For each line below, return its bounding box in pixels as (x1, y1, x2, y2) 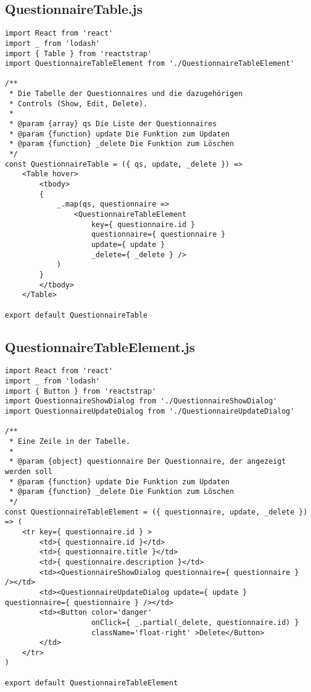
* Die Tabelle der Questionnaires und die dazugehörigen (9, 89, 243, 98)
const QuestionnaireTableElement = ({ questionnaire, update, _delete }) (5, 507, 308, 516)
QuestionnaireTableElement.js (5, 337, 195, 356)
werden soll (5, 467, 53, 476)
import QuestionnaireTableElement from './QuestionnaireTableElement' (5, 59, 295, 68)
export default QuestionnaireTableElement (5, 678, 178, 687)
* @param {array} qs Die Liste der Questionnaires (9, 120, 217, 129)
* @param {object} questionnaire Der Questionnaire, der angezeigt (9, 457, 286, 466)
